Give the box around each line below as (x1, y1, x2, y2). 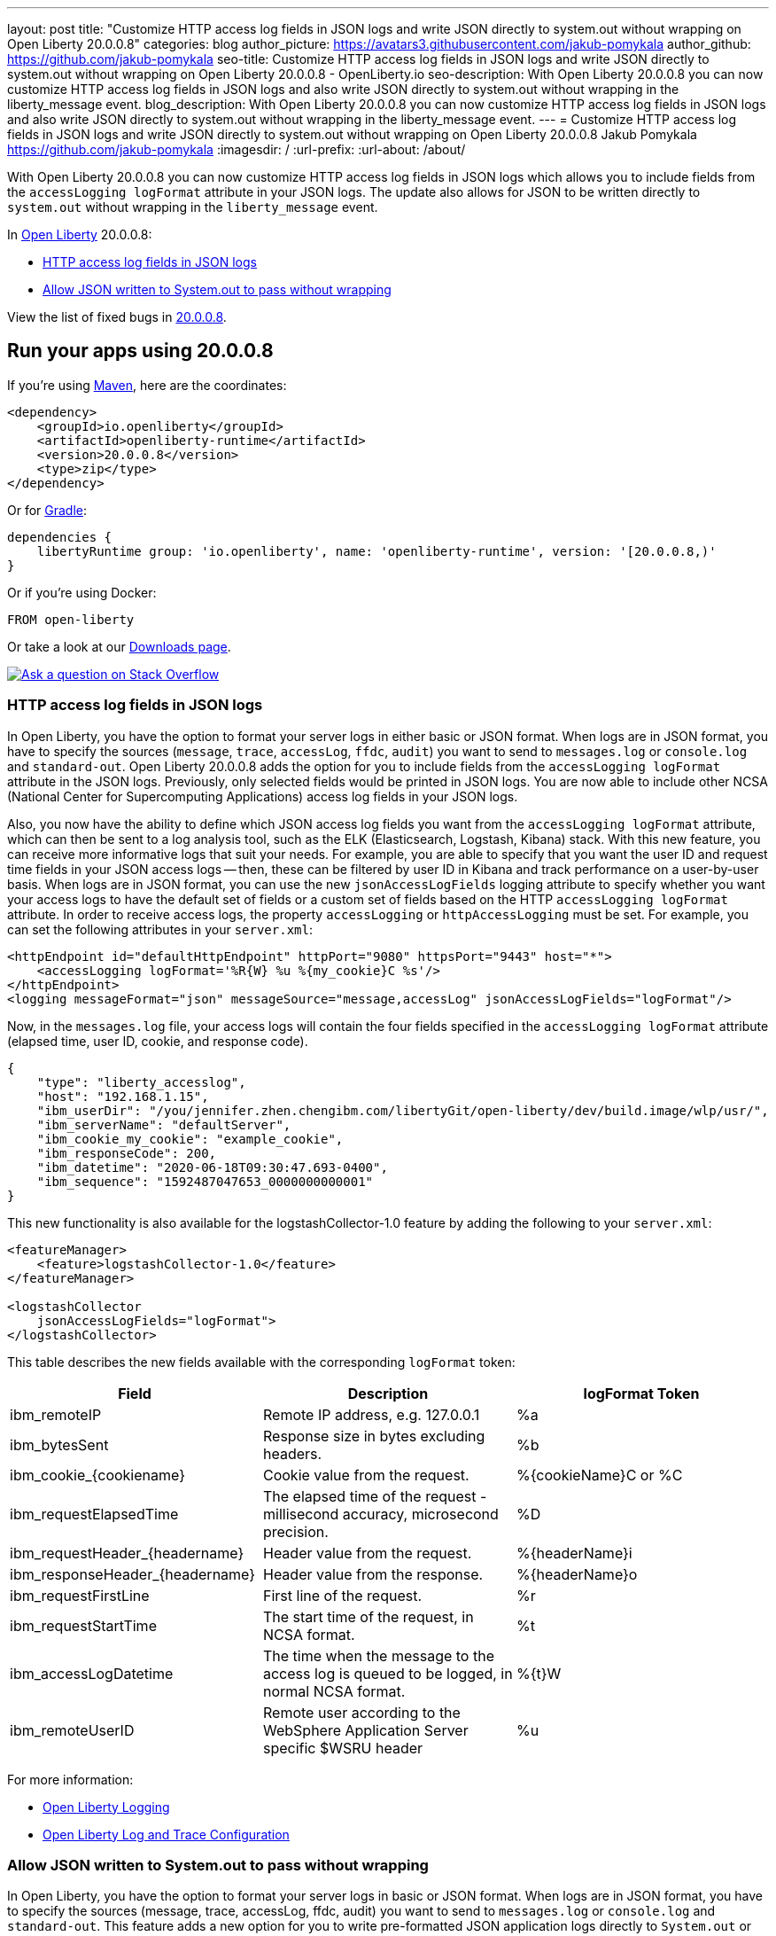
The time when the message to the (262, 1646, 494, 1665)
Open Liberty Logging (43, 1799, 170, 1815)
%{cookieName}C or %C (516, 1465, 683, 1484)
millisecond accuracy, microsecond (262, 1504, 499, 1523)
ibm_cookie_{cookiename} (10, 1465, 185, 1484)
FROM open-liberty (7, 612, 135, 627)
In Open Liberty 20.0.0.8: (7, 227, 152, 242)
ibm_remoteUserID (10, 1721, 135, 1739)
